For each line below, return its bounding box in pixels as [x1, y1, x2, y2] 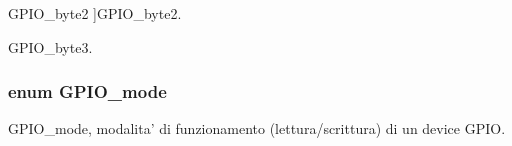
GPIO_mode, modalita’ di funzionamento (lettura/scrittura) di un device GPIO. [8, 118, 506, 139]
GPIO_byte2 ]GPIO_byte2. [8, 3, 182, 23]
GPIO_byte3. [8, 36, 93, 57]
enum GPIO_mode [8, 79, 167, 104]
